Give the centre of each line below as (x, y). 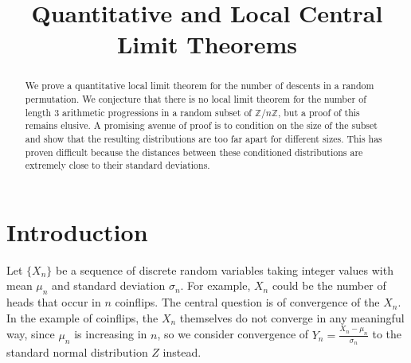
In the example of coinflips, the (82, 317)
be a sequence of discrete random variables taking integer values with (225, 269)
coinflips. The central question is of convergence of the (247, 302)
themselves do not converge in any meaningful (292, 317)
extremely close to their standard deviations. (117, 165)
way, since (31, 334)
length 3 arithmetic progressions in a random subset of (138, 112)
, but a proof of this (319, 112)
